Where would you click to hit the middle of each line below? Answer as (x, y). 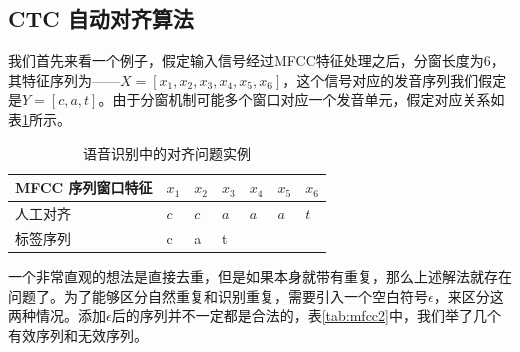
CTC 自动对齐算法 (101, 18)
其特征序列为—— (64, 79)
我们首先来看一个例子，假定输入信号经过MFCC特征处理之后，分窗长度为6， (256, 60)
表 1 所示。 (39, 118)
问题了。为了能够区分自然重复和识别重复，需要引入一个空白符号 (218, 295)
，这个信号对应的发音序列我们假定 (394, 79)
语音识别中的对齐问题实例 (166, 152)
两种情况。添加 (57, 315)
